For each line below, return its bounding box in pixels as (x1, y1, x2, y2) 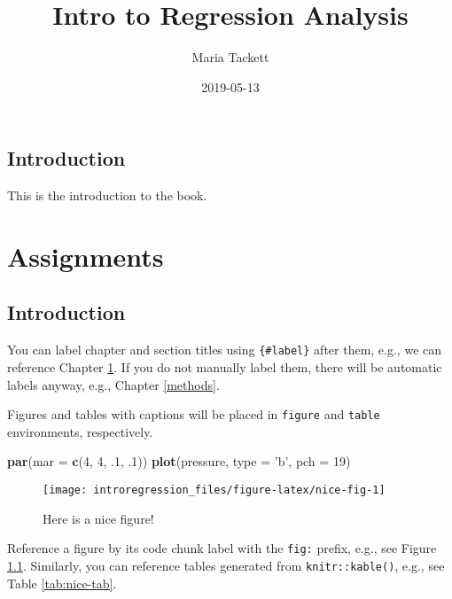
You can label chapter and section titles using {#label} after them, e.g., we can (7, 340, 442, 359)
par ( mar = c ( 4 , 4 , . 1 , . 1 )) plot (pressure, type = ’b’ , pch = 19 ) (7, 452, 351, 471)
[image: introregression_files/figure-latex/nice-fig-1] (43, 483, 386, 496)
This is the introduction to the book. (7, 186, 207, 205)
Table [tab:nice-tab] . (7, 573, 117, 592)
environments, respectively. (7, 422, 153, 440)
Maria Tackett (191, 48, 269, 66)
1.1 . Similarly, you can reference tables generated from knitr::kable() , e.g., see (7, 556, 445, 574)
